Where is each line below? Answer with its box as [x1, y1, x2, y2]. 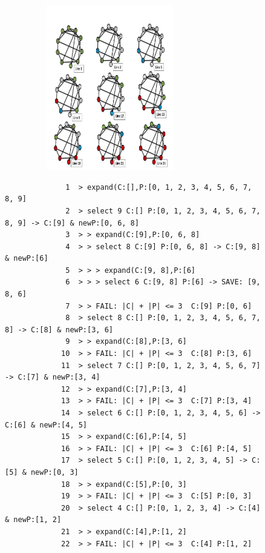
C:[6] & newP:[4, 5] [5, 420, 88, 429]
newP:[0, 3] [30, 468, 79, 477]
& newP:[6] [5, 254, 48, 263]
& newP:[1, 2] [5, 515, 62, 525]
